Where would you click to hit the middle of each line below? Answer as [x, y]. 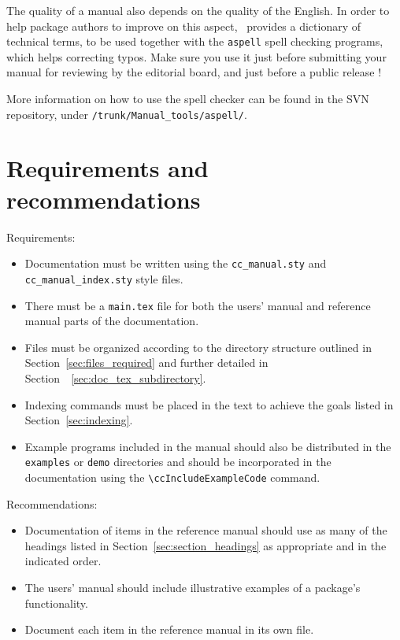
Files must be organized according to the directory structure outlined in [198, 347]
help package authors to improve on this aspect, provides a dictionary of [184, 26]
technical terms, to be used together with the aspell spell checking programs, [195, 41]
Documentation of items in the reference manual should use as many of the [206, 530]
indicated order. [63, 561]
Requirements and [107, 168]
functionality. [56, 603]
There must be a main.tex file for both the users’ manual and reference [198, 305]
